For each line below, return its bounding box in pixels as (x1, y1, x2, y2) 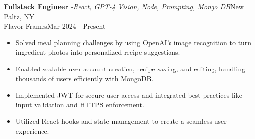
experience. (15, 125, 49, 136)
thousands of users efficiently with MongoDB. (15, 73, 154, 83)
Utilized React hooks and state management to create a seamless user (15, 116, 227, 126)
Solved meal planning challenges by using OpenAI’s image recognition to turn (15, 37, 252, 47)
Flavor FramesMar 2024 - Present (4, 21, 106, 31)
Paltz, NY (4, 11, 35, 21)
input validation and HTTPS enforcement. (15, 99, 144, 109)
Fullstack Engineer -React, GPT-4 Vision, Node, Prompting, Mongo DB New (4, 1, 244, 11)
